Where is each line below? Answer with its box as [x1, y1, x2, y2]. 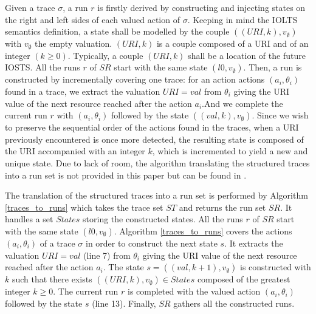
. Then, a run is [243, 61, 302, 73]
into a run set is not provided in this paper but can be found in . [5, 168, 247, 181]
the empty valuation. [35, 37, 112, 50]
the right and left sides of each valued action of [5, 13, 180, 26]
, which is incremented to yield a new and [152, 145, 308, 157]
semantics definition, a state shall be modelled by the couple [5, 25, 230, 38]
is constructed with [239, 261, 311, 273]
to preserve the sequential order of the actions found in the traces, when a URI [5, 121, 299, 134]
